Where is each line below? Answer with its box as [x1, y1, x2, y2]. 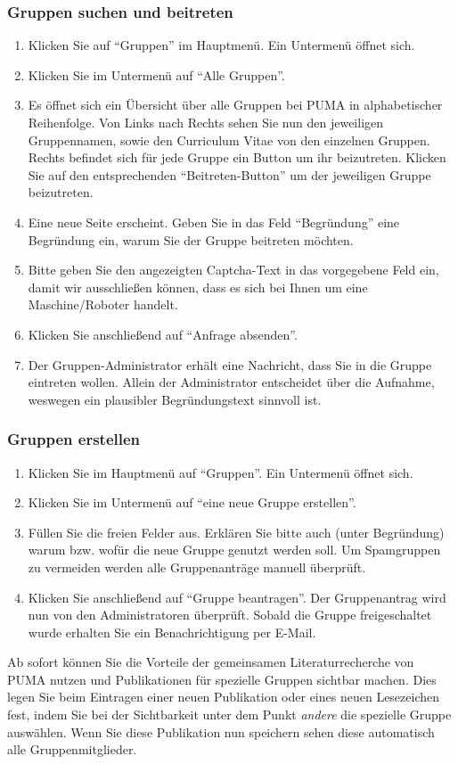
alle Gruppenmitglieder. [7, 740, 137, 759]
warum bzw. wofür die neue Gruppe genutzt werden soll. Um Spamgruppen [28, 540, 441, 559]
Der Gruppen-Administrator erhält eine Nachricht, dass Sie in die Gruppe [28, 355, 432, 374]
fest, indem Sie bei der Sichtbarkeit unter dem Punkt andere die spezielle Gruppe [7, 705, 452, 724]
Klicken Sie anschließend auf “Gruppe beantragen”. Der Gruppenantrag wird [28, 587, 446, 606]
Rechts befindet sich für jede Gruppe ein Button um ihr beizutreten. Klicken [28, 148, 446, 167]
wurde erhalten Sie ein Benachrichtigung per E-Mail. [28, 622, 316, 641]
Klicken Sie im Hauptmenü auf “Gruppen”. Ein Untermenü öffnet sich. [28, 463, 413, 481]
